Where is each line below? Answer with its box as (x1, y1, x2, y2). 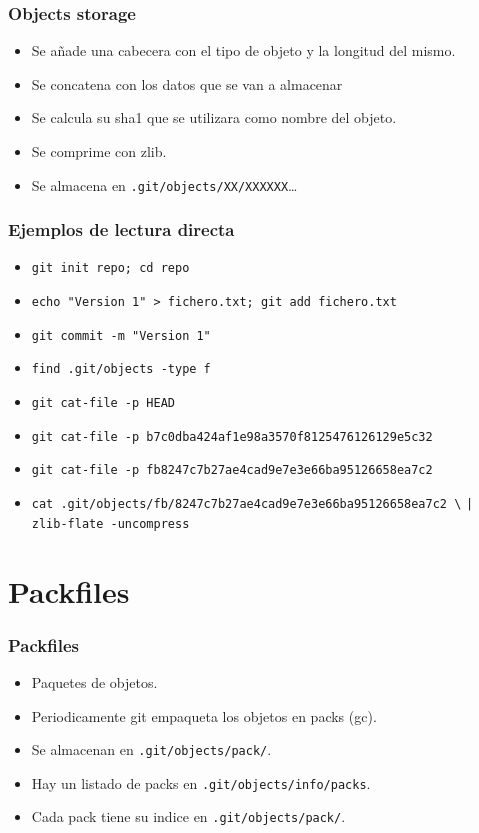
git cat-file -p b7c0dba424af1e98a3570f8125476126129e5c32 (31, 429, 433, 444)
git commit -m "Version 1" (31, 328, 211, 343)
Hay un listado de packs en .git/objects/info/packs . (31, 772, 371, 793)
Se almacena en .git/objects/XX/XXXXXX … (31, 174, 298, 195)
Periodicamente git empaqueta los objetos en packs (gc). (31, 705, 377, 726)
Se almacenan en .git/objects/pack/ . (31, 739, 272, 760)
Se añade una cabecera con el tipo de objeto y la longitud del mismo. (31, 40, 456, 61)
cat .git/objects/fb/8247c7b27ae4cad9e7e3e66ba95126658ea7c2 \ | (31, 497, 474, 512)
